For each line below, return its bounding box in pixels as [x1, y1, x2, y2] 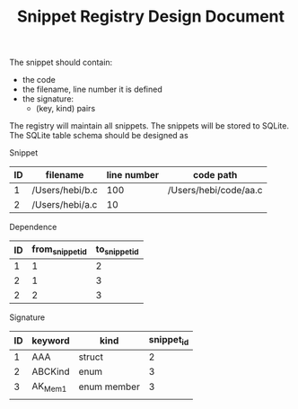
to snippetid [95, 243, 139, 257]
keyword [31, 334, 70, 347]
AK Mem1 [31, 379, 67, 394]
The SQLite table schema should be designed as [9, 130, 188, 141]
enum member [78, 380, 141, 393]
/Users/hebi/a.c [31, 199, 98, 211]
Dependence [9, 222, 57, 233]
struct [78, 351, 103, 363]
